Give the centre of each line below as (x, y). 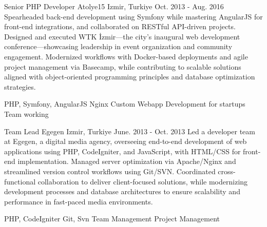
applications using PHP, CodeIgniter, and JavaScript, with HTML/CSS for (122, 151)
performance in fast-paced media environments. (79, 201)
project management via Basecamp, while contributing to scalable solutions (123, 66)
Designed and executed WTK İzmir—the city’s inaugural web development (122, 36)
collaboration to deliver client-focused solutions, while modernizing (143, 181)
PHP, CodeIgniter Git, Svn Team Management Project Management (112, 219)
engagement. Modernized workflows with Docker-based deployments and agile (126, 56)
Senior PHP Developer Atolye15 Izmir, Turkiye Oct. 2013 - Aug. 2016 (114, 6)
